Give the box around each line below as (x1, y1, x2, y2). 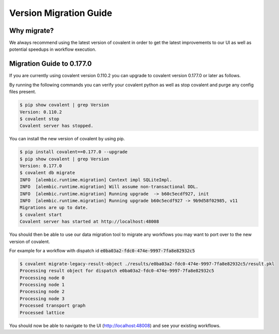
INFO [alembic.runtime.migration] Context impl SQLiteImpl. (19, 177, 172, 183)
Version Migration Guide (9, 7, 112, 18)
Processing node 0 (19, 275, 65, 281)
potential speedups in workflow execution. (9, 46, 97, 52)
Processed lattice (19, 310, 65, 316)
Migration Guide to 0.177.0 (9, 60, 92, 68)
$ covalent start (19, 212, 62, 218)
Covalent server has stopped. (19, 123, 94, 129)
